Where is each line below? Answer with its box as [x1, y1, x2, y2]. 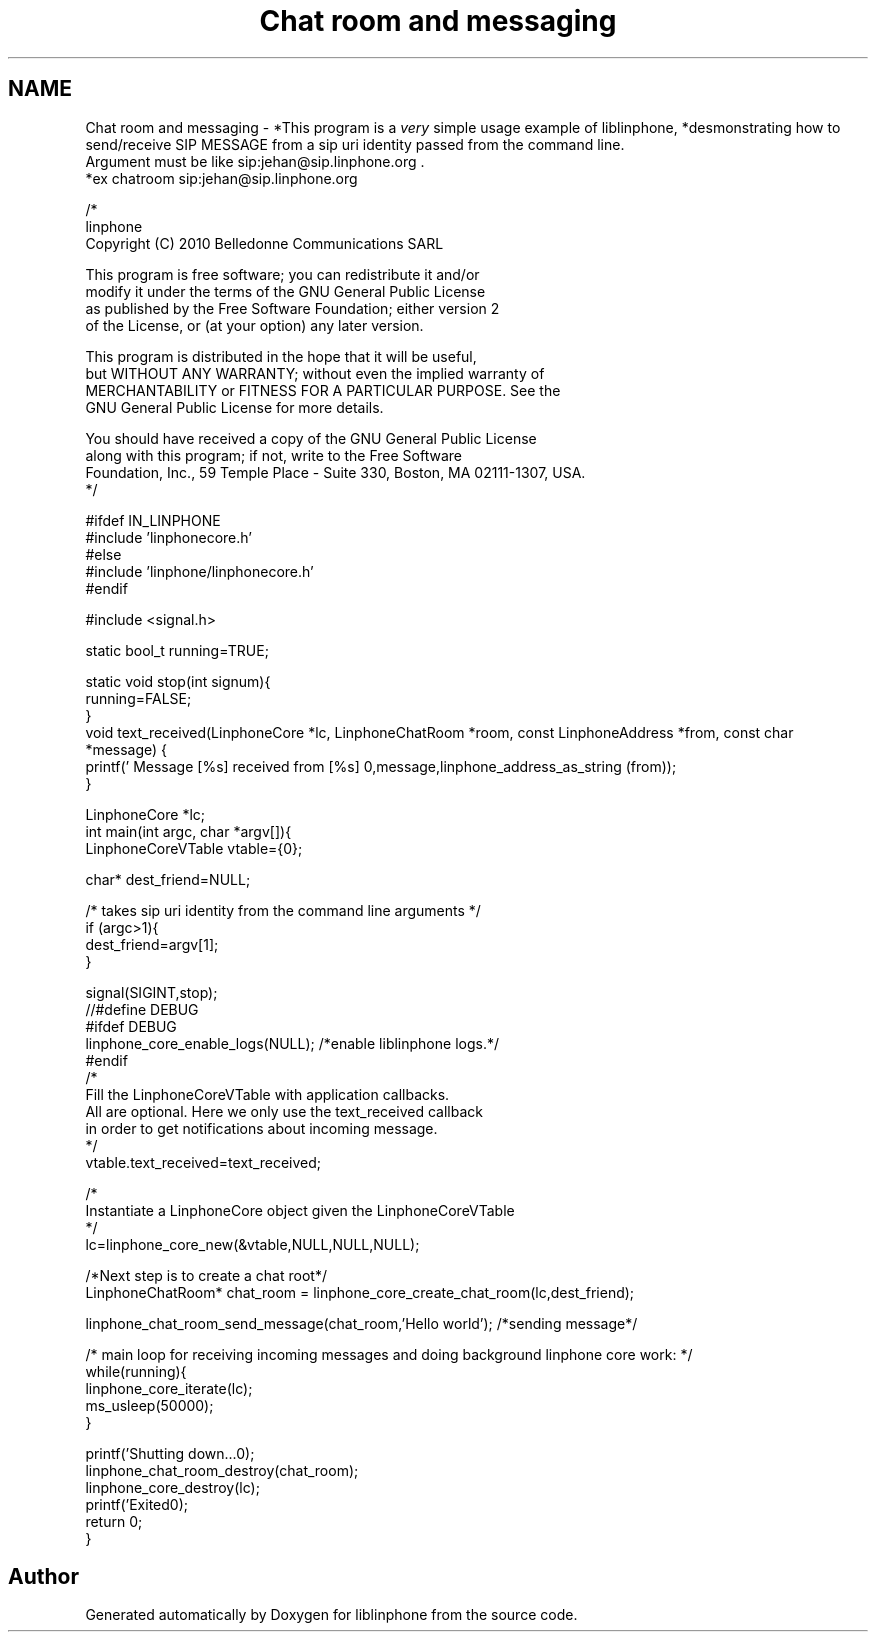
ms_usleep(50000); [85, 1396, 214, 1414]
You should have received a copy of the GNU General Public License [85, 429, 537, 447]
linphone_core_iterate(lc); [85, 1379, 253, 1397]
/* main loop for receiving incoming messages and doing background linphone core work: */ [85, 1345, 693, 1363]
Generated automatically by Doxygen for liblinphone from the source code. [85, 1606, 578, 1624]
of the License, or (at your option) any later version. [85, 316, 424, 334]
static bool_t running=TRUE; [85, 641, 269, 659]
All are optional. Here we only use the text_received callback [85, 1102, 483, 1120]
